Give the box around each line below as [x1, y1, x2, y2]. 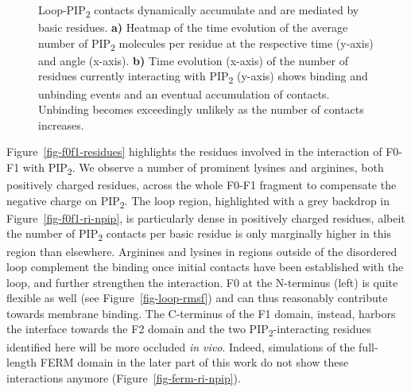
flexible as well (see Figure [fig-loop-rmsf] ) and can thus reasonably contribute [6, 289, 388, 306]
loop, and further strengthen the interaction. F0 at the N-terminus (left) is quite [6, 274, 398, 290]
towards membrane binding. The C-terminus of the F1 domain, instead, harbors [6, 305, 396, 321]
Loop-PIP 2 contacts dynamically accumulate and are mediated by [38, 2, 359, 20]
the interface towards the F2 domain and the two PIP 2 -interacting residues [6, 320, 372, 340]
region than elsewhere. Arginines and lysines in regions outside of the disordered [6, 243, 397, 259]
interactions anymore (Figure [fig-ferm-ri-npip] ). [6, 369, 241, 386]
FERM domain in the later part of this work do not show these [40, 354, 349, 371]
